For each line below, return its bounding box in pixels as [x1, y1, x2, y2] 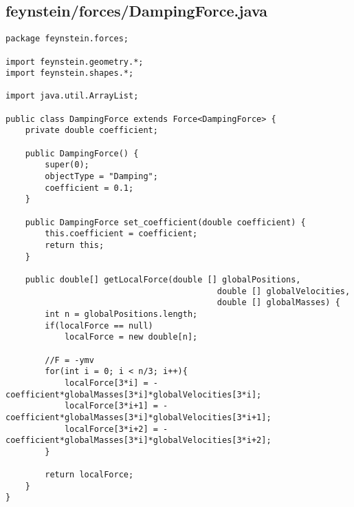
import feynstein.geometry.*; [5, 56, 144, 67]
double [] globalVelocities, [217, 286, 351, 296]
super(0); [45, 160, 89, 170]
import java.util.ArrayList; [5, 91, 139, 101]
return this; [45, 240, 104, 251]
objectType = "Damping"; [45, 172, 158, 182]
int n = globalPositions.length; [45, 309, 198, 319]
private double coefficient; [25, 125, 158, 136]
